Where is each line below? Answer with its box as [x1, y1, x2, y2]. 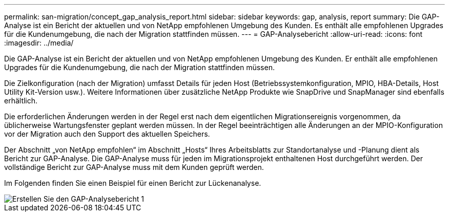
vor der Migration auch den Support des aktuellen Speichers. [4, 129, 210, 138]
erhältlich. [4, 96, 38, 105]
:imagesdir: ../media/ [4, 38, 74, 47]
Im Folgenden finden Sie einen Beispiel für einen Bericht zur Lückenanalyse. [4, 179, 261, 187]
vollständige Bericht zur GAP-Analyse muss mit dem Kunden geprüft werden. [4, 163, 264, 171]
